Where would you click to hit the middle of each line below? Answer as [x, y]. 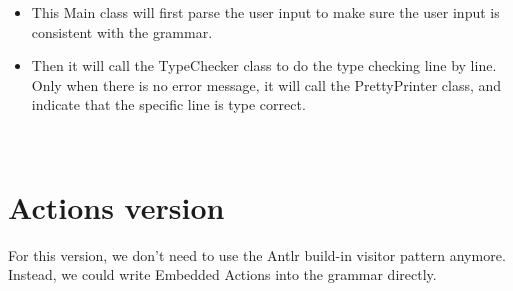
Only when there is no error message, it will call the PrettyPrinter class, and [266, 84]
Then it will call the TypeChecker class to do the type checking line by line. [264, 65]
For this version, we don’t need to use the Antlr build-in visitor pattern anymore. [257, 254]
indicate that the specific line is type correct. [168, 104]
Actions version [116, 206]
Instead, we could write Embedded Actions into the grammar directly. [222, 274]
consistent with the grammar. [122, 31]
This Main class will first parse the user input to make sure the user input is [265, 12]
